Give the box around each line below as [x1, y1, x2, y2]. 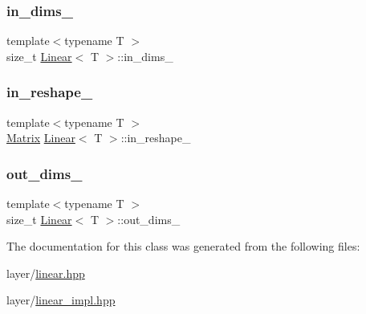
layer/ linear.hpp [6, 264, 85, 281]
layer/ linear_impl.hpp [6, 292, 116, 308]
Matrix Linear [6, 129, 75, 146]
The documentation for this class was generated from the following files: [6, 238, 360, 255]
